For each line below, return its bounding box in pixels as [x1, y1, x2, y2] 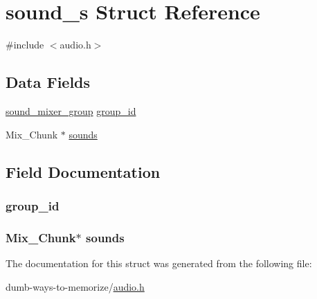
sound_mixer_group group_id [6, 103, 136, 118]
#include [6, 37, 44, 52]
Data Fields [6, 71, 91, 93]
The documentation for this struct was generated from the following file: [6, 255, 312, 270]
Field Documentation [6, 161, 161, 182]
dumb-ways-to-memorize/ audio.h [6, 279, 145, 293]
